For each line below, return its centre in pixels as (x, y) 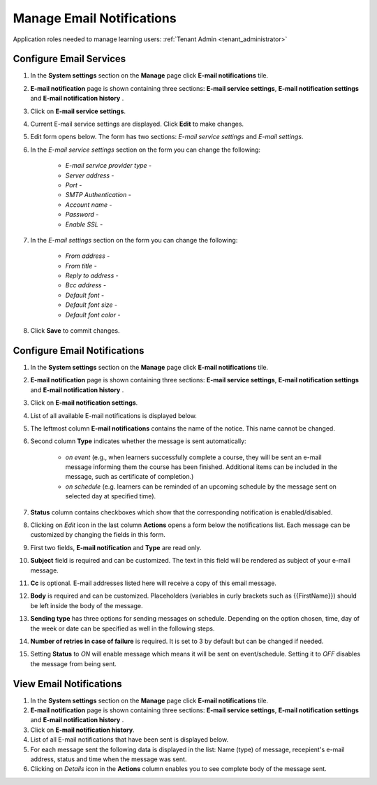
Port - (74, 185)
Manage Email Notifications (95, 18)
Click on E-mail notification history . (83, 730)
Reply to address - (92, 275)
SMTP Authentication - (98, 195)
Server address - (90, 175)
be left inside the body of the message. (87, 605)
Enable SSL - (84, 224)
